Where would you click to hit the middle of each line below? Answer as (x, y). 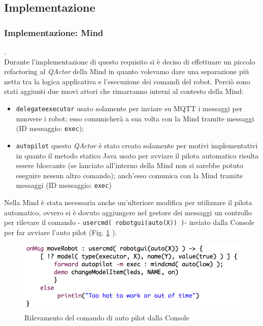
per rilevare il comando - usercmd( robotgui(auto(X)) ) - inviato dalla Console (129, 222)
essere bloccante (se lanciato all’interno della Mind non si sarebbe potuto (129, 165)
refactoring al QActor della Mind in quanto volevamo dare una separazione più (127, 71)
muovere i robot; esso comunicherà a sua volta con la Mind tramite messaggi (135, 118)
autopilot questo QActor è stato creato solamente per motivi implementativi (137, 145)
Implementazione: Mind (54, 32)
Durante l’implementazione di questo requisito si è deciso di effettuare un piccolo (130, 61)
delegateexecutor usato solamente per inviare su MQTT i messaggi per (129, 108)
